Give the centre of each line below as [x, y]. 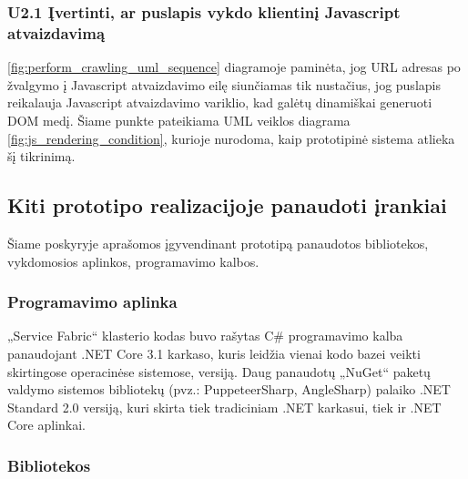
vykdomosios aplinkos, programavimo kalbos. [133, 261]
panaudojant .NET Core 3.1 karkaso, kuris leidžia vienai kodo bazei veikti [214, 353]
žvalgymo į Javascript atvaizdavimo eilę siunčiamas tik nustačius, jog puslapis [224, 84]
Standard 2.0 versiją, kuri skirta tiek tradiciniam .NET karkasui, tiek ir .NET [224, 407]
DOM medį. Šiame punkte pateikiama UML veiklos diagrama [179, 120]
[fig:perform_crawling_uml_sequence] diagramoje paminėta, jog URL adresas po [234, 67]
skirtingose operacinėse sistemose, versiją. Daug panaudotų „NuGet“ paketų [219, 371]
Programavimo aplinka [92, 302]
